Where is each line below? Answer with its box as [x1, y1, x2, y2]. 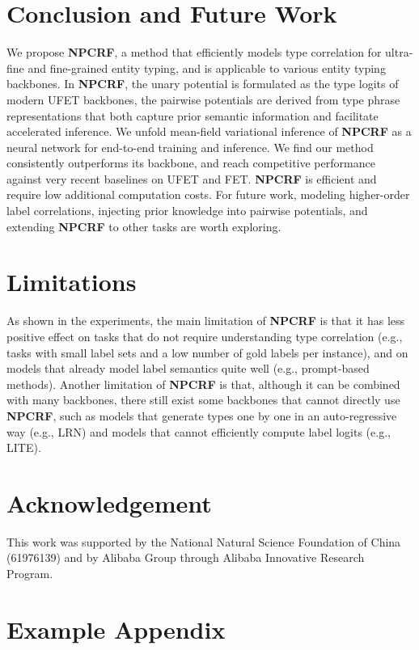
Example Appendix [6, 612, 226, 645]
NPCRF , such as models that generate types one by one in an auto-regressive [6, 407, 397, 424]
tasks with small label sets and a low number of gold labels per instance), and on [6, 344, 408, 361]
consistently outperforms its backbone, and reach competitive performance [6, 154, 375, 171]
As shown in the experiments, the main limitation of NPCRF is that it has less [6, 312, 405, 329]
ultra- [385, 44, 413, 61]
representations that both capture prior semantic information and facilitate [6, 107, 379, 124]
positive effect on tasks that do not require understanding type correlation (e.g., [6, 327, 403, 344]
